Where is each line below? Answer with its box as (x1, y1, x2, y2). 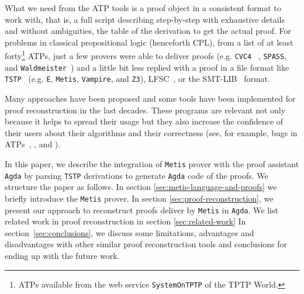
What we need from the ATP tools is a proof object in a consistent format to (5, 2, 281, 13)
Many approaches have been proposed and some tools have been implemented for (5, 92, 296, 104)
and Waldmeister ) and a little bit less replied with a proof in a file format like (5, 61, 289, 73)
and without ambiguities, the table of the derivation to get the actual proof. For (5, 25, 292, 37)
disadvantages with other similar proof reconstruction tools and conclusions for (5, 238, 288, 250)
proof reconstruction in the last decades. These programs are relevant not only (5, 103, 286, 116)
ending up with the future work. (5, 249, 120, 261)
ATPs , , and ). (5, 138, 61, 150)
